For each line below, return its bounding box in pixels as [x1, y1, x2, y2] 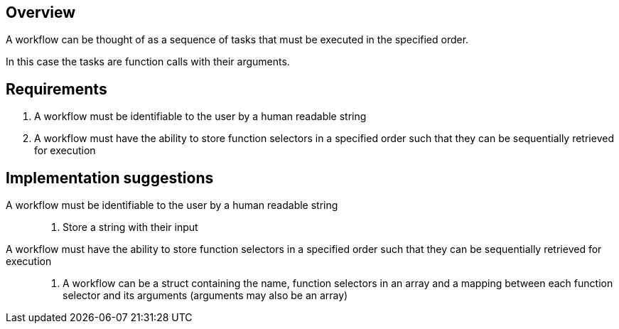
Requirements [6, 80, 107, 98]
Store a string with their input [63, 221, 198, 234]
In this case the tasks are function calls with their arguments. [6, 55, 290, 68]
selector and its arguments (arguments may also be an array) [63, 289, 348, 302]
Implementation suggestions [6, 168, 214, 187]
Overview [6, 4, 76, 21]
